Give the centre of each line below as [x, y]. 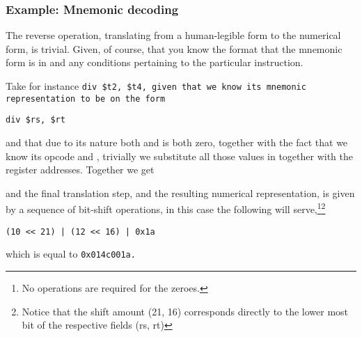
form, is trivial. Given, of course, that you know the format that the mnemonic [174, 48]
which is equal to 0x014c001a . [71, 254]
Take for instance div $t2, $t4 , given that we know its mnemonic [156, 86]
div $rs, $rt [36, 120]
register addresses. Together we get [80, 170]
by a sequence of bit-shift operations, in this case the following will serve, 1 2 [166, 208]
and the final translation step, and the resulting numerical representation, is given [180, 193]
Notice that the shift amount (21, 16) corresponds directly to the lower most [185, 311]
